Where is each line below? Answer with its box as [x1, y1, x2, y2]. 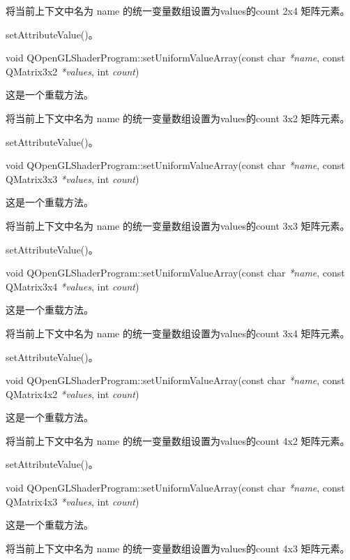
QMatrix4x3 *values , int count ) [6, 494, 139, 508]
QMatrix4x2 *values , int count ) [6, 386, 139, 401]
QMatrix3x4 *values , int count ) [6, 279, 139, 293]
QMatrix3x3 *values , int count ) [6, 171, 139, 186]
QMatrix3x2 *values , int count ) [6, 64, 139, 78]
